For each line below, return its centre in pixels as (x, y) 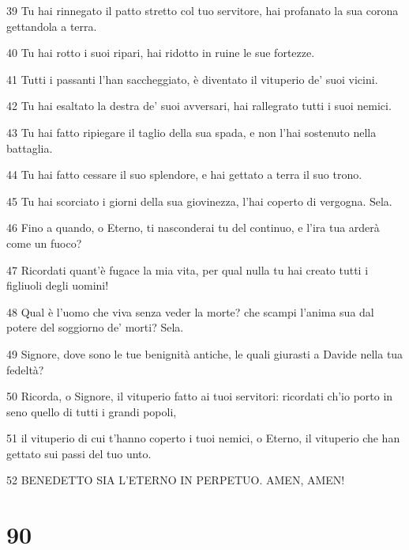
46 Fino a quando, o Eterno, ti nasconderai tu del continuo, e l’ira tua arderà (193, 228)
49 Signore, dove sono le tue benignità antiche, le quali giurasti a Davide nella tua (205, 353)
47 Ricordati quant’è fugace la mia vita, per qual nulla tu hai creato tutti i (188, 269)
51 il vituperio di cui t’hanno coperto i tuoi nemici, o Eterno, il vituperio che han (203, 438)
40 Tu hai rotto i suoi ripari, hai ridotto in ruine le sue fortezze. (161, 53)
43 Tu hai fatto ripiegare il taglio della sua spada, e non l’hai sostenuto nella (191, 132)
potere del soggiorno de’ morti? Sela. (95, 327)
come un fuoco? (44, 243)
